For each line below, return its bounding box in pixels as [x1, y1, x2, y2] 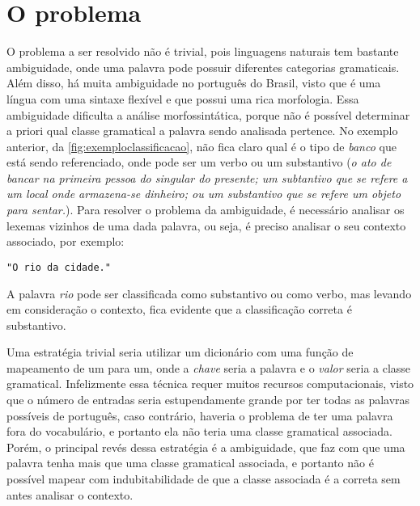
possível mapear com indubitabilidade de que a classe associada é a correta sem [6, 470, 401, 487]
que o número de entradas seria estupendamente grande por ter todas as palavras [6, 391, 410, 408]
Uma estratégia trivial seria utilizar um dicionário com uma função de [6, 344, 354, 361]
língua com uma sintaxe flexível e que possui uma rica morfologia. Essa [6, 90, 359, 107]
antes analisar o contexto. [6, 486, 134, 503]
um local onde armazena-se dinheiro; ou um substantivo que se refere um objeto [6, 185, 401, 202]
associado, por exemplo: [6, 233, 125, 250]
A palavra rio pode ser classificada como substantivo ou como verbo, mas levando [6, 285, 412, 301]
